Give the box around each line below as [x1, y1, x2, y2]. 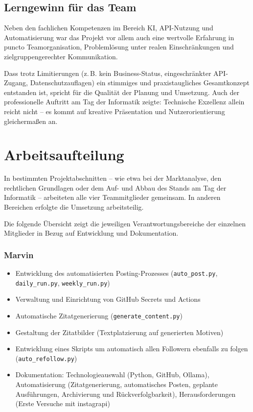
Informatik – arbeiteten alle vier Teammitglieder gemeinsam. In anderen [4, 192, 221, 202]
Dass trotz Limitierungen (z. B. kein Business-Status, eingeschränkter [4, 68, 211, 78]
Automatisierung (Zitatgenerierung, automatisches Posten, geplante [15, 379, 218, 389]
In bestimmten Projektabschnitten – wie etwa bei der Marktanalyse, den [4, 173, 222, 183]
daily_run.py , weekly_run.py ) [15, 277, 110, 288]
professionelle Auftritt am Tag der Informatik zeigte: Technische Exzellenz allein [4, 97, 245, 107]
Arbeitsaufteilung [4, 145, 124, 165]
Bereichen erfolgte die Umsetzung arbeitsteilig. [4, 202, 144, 212]
